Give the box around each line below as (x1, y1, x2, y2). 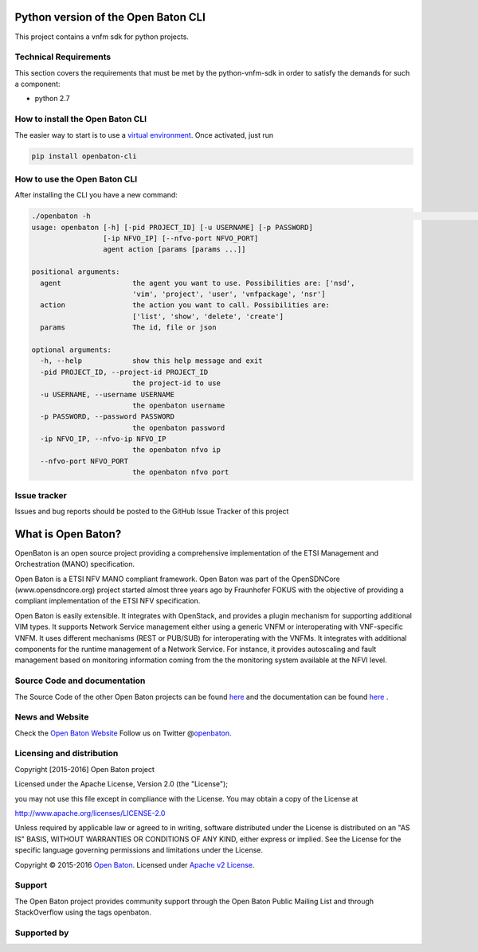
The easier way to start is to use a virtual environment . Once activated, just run (14, 130, 274, 139)
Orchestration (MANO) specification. (14, 560, 135, 569)
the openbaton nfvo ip (131, 446, 221, 455)
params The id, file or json (40, 323, 217, 332)
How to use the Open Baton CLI (14, 174, 138, 185)
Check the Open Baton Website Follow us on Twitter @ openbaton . (14, 728, 232, 738)
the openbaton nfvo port (131, 468, 229, 477)
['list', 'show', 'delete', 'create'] (131, 311, 284, 321)
